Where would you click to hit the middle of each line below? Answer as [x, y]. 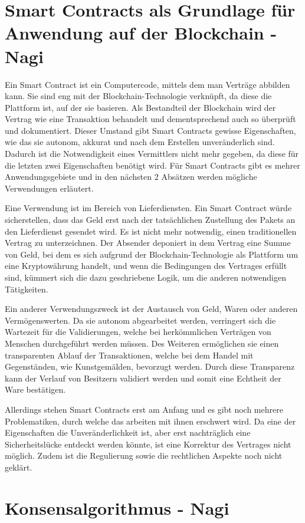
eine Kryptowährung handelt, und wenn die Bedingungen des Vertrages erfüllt [146, 266]
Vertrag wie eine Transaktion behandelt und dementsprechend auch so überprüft [150, 119]
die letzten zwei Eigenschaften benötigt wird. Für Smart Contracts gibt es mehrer [152, 165]
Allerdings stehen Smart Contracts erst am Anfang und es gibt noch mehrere [144, 409]
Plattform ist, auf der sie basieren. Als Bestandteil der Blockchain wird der [140, 107]
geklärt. [19, 467]
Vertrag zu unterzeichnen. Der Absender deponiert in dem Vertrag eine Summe [148, 243]
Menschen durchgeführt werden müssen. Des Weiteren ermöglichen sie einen [142, 343]
